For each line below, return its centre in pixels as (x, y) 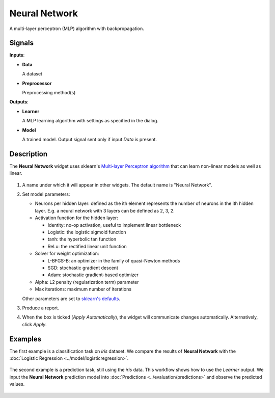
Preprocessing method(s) (49, 93)
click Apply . (34, 324)
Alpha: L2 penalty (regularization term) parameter (87, 282)
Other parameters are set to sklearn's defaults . (71, 299)
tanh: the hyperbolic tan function (82, 239)
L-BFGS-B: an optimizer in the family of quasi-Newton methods (114, 260)
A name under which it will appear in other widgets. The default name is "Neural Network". (117, 185)
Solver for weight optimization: (67, 254)
